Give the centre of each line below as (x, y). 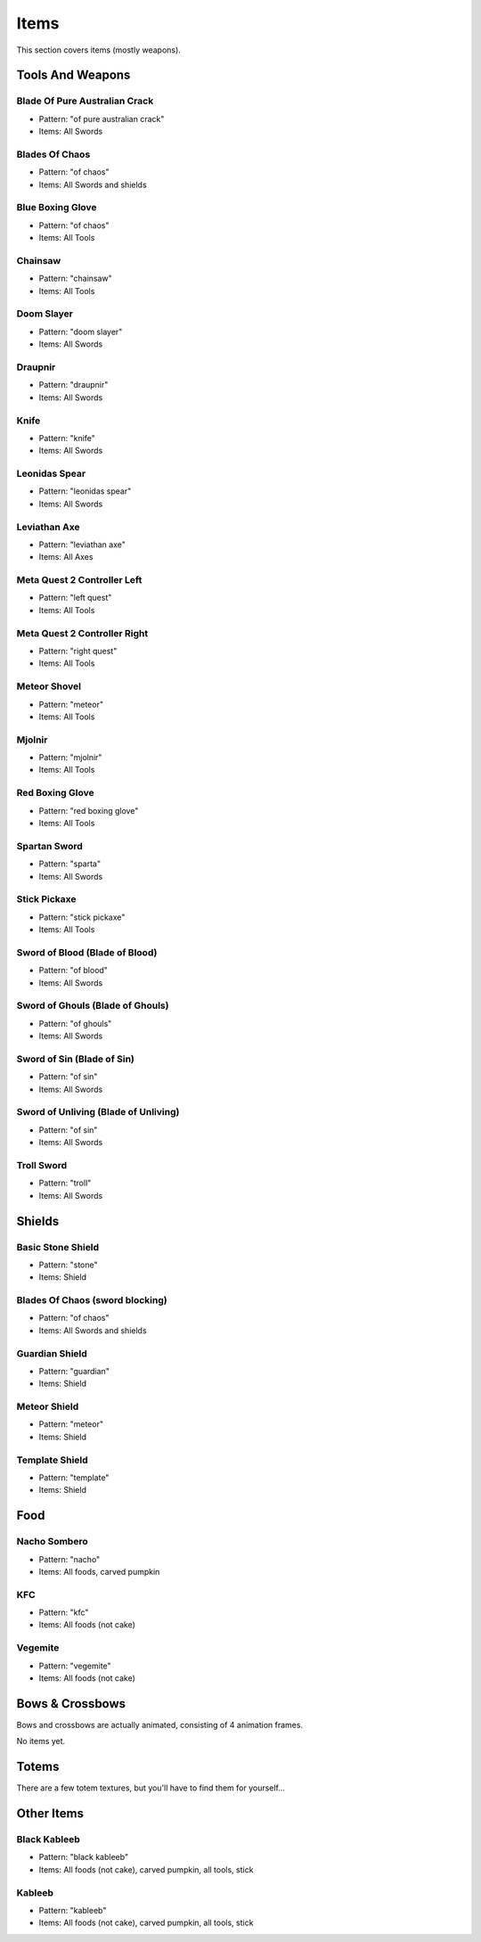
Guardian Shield (52, 1353)
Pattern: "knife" (67, 438)
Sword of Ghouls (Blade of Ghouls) (93, 1005)
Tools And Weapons (73, 75)
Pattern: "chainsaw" (76, 279)
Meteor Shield (48, 1406)
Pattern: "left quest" (75, 598)
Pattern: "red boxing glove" (89, 810)
